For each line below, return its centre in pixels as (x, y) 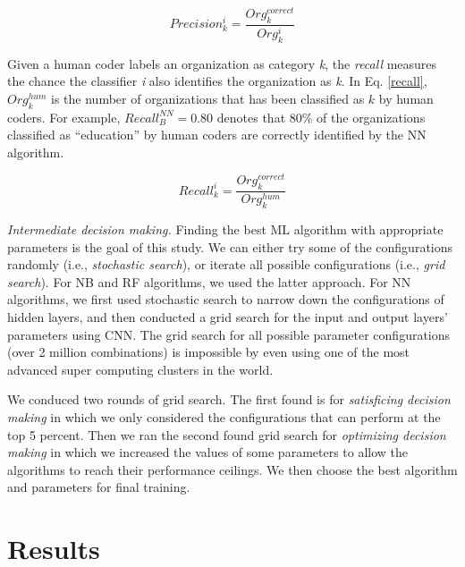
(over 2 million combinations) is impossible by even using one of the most (209, 352)
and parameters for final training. (99, 487)
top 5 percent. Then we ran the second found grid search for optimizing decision (227, 434)
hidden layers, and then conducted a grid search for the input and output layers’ (228, 317)
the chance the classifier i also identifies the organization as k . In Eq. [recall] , (217, 81)
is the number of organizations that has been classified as (208, 98)
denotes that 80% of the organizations (321, 117)
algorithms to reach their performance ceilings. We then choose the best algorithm (232, 469)
